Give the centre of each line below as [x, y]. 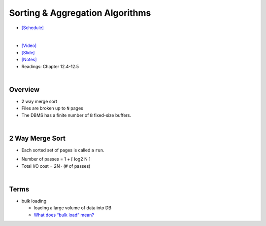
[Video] [29, 46]
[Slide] [28, 52]
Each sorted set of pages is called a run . [63, 150]
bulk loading [34, 201]
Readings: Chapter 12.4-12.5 [50, 66]
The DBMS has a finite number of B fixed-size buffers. [76, 115]
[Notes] [29, 60]
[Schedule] [33, 28]
